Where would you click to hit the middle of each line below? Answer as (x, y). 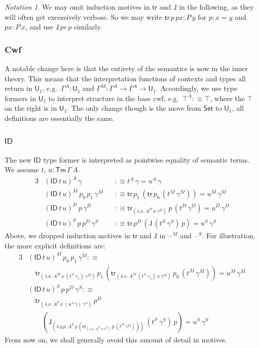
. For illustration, (229, 235)
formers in (20, 98)
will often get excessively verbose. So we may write (83, 17)
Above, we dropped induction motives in (67, 235)
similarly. (88, 27)
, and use (39, 27)
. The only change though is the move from (134, 108)
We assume (22, 169)
